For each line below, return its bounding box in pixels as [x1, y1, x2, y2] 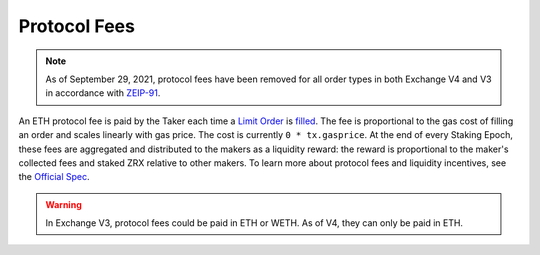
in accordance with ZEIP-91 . [45, 87, 161, 99]
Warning [45, 198, 82, 210]
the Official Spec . [18, 171, 90, 183]
